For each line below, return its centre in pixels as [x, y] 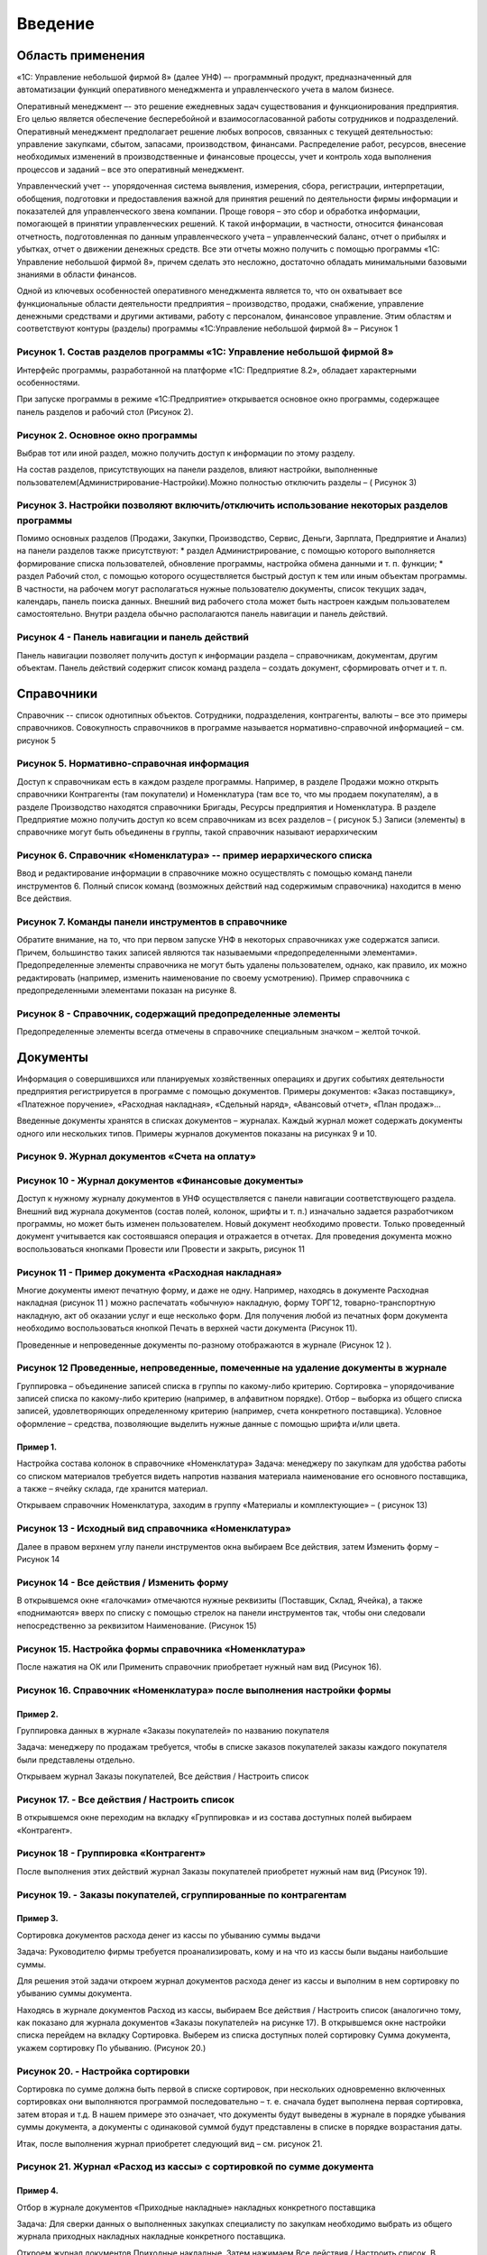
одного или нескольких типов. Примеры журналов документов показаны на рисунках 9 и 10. [197, 1133]
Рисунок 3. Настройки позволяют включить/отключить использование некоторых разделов [232, 505]
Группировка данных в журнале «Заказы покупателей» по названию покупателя [173, 1730]
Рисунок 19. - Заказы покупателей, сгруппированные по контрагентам [182, 1894]
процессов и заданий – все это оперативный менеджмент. [130, 169]
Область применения [81, 55]
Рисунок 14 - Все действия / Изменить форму [123, 1582]
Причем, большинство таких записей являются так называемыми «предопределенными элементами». [217, 953]
